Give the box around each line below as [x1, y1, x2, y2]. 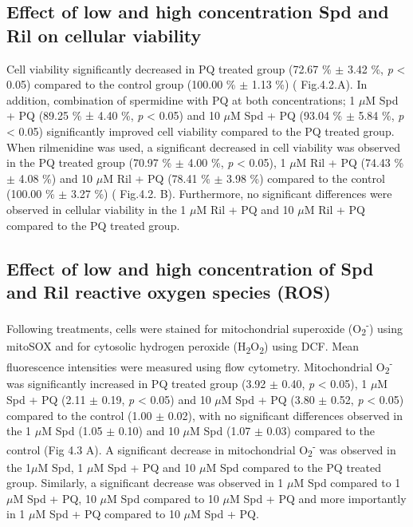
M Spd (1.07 [190, 422, 251, 439]
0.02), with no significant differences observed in [167, 406, 403, 423]
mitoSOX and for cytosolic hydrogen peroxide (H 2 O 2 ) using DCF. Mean [6, 337, 360, 356]
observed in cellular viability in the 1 [6, 200, 187, 217]
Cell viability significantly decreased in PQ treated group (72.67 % [6, 60, 332, 77]
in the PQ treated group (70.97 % [6, 154, 172, 171]
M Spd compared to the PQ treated [206, 458, 382, 475]
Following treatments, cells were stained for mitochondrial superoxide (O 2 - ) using [6, 317, 403, 339]
